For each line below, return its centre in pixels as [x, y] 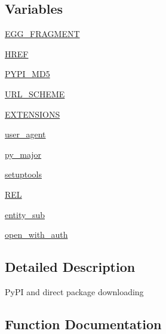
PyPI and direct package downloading [74, 291]
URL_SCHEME [35, 94]
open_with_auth [36, 235]
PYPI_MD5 [27, 74]
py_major [23, 154]
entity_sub [25, 214]
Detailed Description [70, 267]
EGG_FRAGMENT [42, 34]
